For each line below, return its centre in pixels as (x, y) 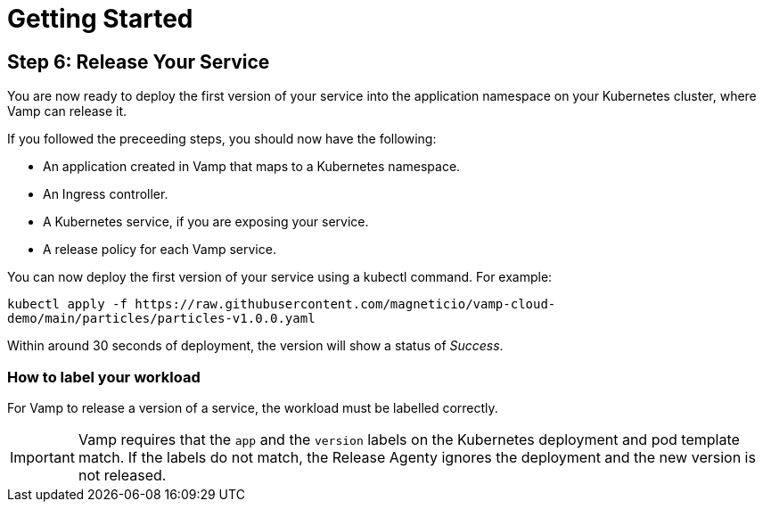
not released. (122, 475)
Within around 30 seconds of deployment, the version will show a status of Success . (255, 346)
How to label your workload (104, 377)
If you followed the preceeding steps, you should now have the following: (222, 139)
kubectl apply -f (67, 304)
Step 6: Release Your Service (139, 62)
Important (42, 457)
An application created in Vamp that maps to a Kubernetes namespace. (252, 167)
